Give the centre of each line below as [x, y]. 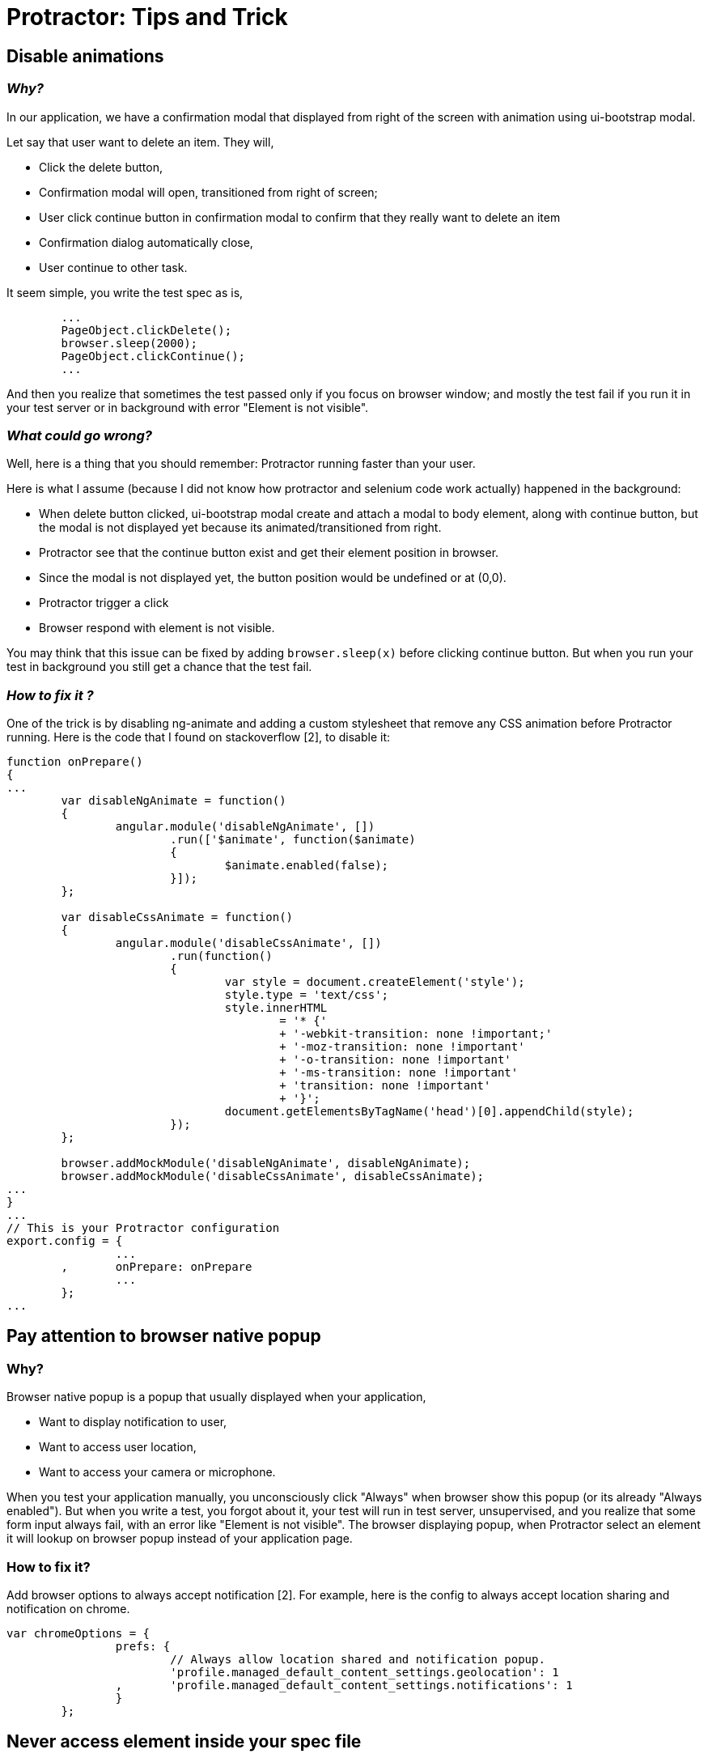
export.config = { [65, 1241]
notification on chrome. [68, 1609]
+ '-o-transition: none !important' [395, 1060]
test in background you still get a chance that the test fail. [159, 667]
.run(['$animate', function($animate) [293, 840]
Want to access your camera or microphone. [157, 1472]
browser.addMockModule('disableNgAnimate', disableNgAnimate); [266, 1164]
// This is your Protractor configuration [143, 1228]
